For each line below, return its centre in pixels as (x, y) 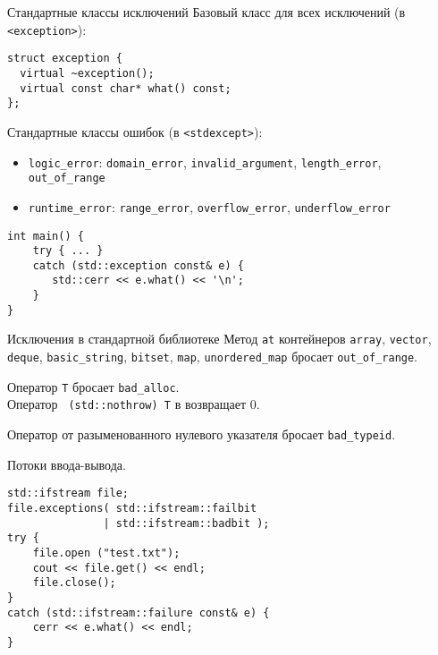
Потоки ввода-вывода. (67, 464)
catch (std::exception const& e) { (138, 265)
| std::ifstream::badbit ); (186, 523)
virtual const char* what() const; (126, 88)
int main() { (46, 236)
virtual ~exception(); (87, 73)
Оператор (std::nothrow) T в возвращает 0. (134, 404)
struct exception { (65, 59)
